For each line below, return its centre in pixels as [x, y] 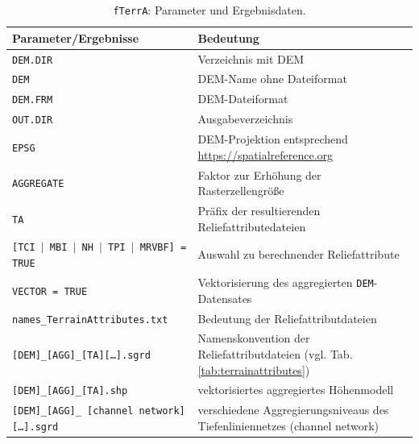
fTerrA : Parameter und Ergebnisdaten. [209, 10]
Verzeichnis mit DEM [251, 58]
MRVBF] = [163, 248]
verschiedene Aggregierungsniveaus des [293, 410]
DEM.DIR [33, 60]
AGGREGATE [38, 184]
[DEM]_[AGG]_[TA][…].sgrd [81, 355]
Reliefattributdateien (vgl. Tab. [275, 354]
